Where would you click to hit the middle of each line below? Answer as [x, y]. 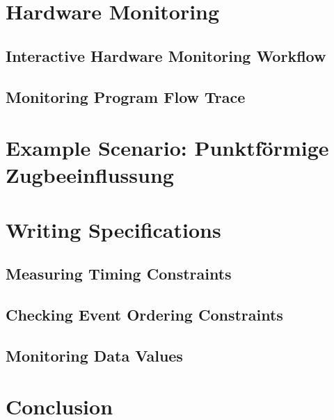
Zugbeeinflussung [90, 175]
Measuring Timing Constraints [119, 274]
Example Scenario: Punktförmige [167, 148]
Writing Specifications [113, 229]
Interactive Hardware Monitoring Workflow [166, 55]
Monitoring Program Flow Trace [126, 96]
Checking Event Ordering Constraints [144, 315]
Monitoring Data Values [94, 355]
